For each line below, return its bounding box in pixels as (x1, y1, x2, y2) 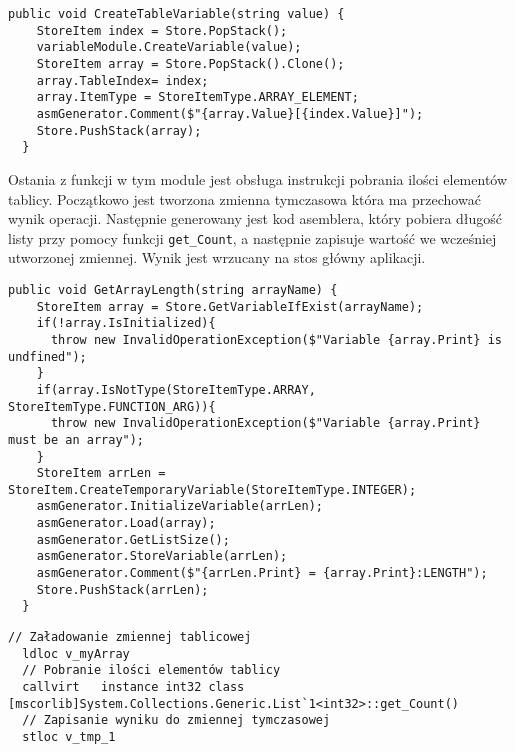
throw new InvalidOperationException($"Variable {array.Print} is (50, 332, 502, 347)
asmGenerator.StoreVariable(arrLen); (36, 549, 288, 564)
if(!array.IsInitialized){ (36, 316, 216, 331)
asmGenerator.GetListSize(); (36, 532, 230, 547)
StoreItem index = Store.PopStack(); (36, 23, 288, 38)
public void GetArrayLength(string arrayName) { (8, 282, 338, 297)
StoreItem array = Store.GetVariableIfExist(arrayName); (36, 299, 424, 314)
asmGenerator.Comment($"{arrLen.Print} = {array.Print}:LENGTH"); (36, 566, 488, 581)
